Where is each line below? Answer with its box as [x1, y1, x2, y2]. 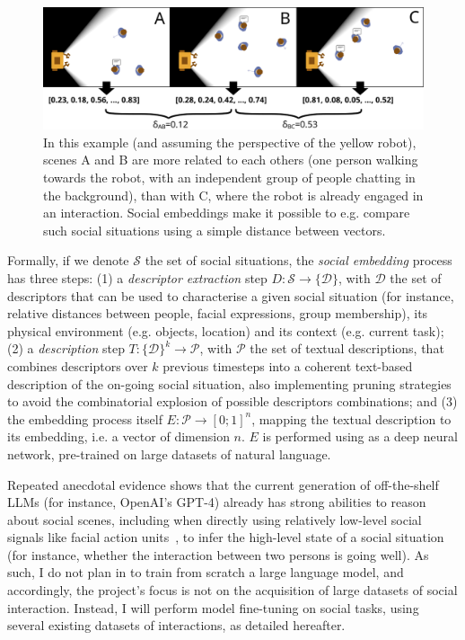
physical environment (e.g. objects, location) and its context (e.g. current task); [7, 321, 444, 340]
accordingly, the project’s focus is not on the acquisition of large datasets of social [7, 581, 458, 600]
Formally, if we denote [7, 251, 129, 270]
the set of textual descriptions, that [250, 339, 444, 358]
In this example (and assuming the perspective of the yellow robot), [43, 132, 417, 151]
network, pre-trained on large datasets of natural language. [7, 444, 331, 463]
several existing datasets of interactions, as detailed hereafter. [7, 616, 346, 635]
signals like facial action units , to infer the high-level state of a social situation [7, 528, 444, 547]
